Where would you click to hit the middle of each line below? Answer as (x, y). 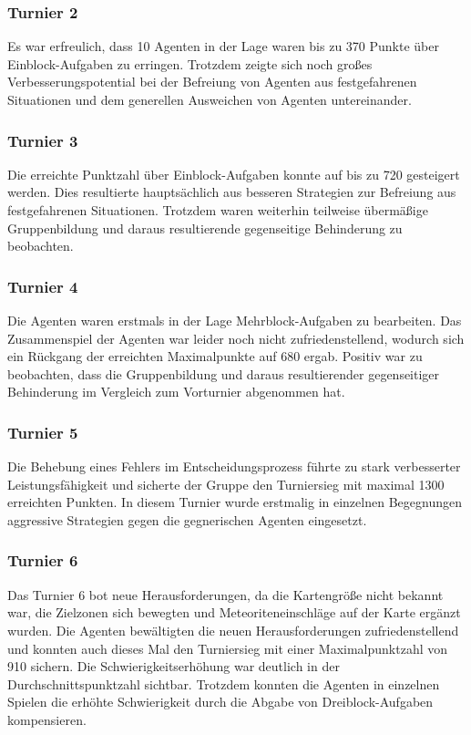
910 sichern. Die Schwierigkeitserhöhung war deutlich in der (174, 666)
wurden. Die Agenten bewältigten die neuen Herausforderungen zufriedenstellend (233, 630)
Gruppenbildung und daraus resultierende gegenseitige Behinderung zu (205, 228)
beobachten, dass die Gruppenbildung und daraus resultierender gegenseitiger (224, 373)
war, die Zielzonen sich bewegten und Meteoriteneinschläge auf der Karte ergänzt (234, 612)
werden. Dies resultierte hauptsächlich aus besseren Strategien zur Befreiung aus (232, 192)
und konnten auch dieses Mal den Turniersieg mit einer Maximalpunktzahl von (227, 648)
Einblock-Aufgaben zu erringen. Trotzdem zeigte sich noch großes (190, 63)
